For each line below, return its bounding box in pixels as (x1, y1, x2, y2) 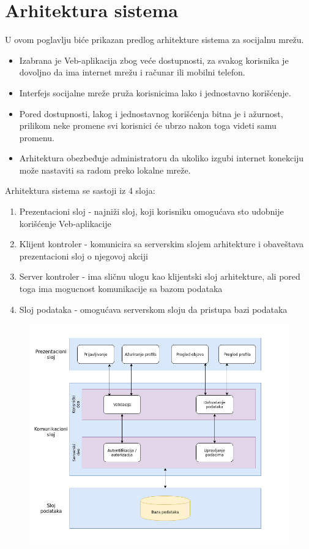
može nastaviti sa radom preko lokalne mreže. (19, 163, 191, 176)
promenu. (19, 131, 55, 144)
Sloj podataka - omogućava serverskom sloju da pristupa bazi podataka (19, 302, 288, 315)
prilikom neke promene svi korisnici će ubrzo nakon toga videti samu (19, 119, 277, 132)
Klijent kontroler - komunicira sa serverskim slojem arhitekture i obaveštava (19, 237, 304, 250)
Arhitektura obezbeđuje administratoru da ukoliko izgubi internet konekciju (19, 152, 304, 164)
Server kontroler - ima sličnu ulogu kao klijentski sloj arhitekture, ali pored (19, 270, 300, 283)
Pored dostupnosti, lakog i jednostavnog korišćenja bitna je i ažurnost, (19, 107, 283, 120)
